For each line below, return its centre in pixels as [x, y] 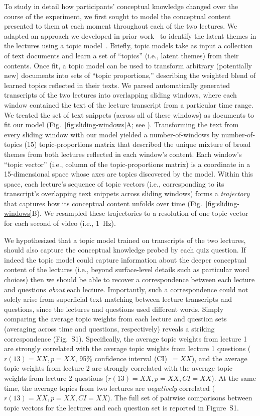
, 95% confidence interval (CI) [121, 358]
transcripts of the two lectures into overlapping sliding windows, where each [120, 95]
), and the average [219, 358]
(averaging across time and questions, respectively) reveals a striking [109, 328]
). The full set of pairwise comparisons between [180, 398]
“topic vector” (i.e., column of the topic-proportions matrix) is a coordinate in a [127, 164]
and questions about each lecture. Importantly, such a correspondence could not [126, 289]
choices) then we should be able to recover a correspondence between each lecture [129, 279]
